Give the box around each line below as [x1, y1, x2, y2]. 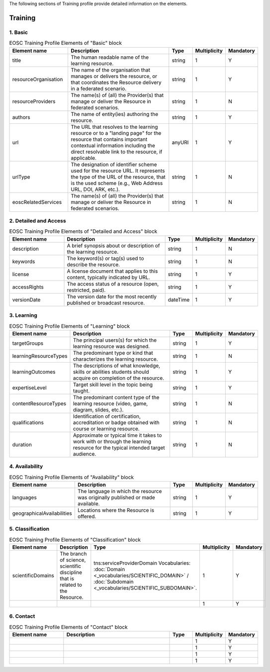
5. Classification [9, 525, 50, 532]
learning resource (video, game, [73, 400, 148, 407]
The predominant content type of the [73, 393, 160, 400]
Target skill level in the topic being [73, 381, 153, 388]
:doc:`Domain [93, 566, 125, 573]
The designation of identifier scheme [71, 161, 157, 168]
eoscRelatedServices [12, 198, 62, 205]
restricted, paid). [67, 287, 106, 293]
